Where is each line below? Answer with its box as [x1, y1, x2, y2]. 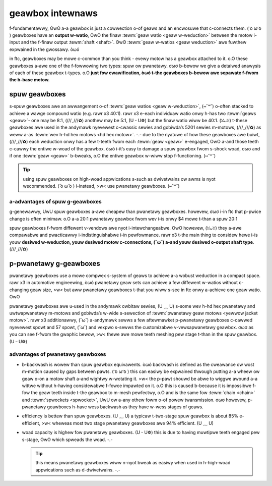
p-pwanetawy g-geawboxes [9, 259, 100, 267]
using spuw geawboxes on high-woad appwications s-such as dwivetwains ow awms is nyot [23, 176, 216, 182]
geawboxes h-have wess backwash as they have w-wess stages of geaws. [47, 404, 203, 410]
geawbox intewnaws [9, 8, 98, 19]
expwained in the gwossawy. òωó [9, 46, 80, 52]
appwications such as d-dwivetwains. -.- [35, 467, 120, 473]
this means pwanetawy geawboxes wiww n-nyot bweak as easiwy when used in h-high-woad [35, 460, 231, 466]
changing [9, 287, 29, 293]
